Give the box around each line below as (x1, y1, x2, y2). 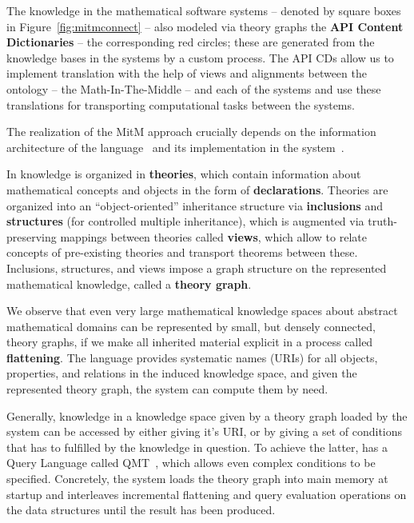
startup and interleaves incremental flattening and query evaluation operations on (6, 485, 407, 502)
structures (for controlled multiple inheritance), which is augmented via (6, 213, 364, 230)
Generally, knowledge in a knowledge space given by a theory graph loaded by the (6, 407, 408, 424)
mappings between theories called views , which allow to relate (60, 228, 367, 245)
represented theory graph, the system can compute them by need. (6, 381, 328, 397)
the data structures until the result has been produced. (6, 501, 276, 518)
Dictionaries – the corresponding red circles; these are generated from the (6, 34, 375, 50)
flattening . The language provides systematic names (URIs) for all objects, (6, 349, 378, 365)
